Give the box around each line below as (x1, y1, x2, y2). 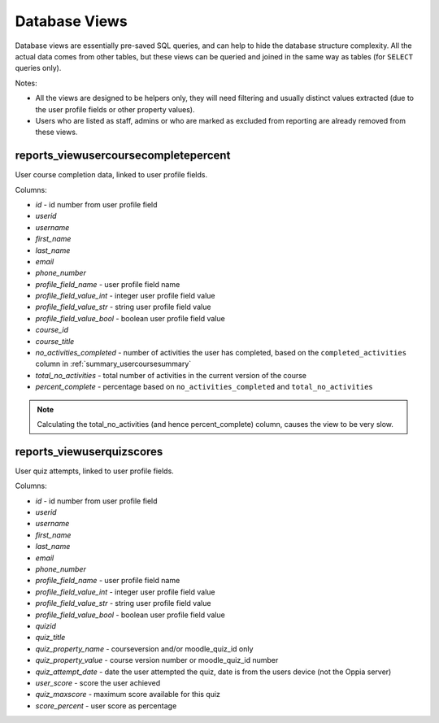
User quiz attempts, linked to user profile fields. (15, 466, 174, 476)
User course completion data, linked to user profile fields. (15, 170, 207, 180)
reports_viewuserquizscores (15, 444, 163, 459)
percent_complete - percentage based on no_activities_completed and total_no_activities (35, 382, 373, 392)
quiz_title (35, 633, 66, 642)
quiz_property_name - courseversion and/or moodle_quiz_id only (35, 643, 254, 654)
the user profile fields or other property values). (35, 104, 195, 114)
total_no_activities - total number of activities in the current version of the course (35, 370, 307, 380)
